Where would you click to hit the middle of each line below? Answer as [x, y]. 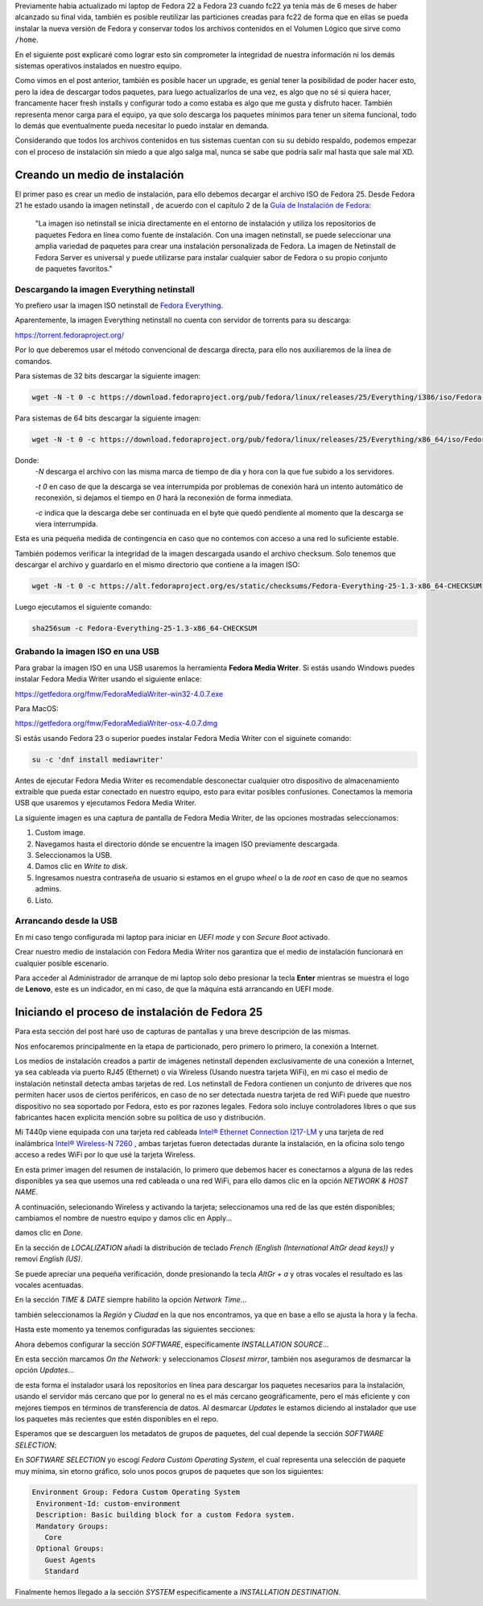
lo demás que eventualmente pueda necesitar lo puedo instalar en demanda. [142, 126]
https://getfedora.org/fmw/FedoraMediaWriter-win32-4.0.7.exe [119, 693]
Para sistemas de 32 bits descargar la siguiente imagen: [108, 376]
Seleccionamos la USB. [74, 855]
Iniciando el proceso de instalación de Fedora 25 [139, 1012]
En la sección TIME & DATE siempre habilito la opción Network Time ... [131, 1300]
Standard [62, 1571]
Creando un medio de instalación [99, 174]
